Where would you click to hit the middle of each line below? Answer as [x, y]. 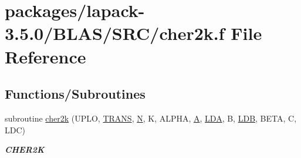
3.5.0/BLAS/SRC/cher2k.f [115, 33]
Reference [45, 56]
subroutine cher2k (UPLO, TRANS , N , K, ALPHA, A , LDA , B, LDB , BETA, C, [151, 118]
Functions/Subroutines [75, 94]
